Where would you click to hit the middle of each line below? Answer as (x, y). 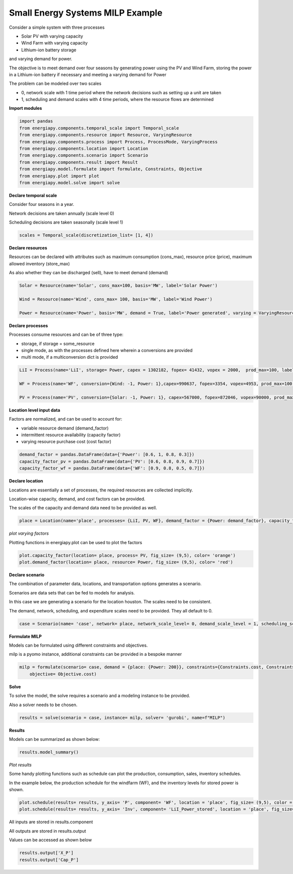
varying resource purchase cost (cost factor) (66, 442)
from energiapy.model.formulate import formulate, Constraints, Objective (111, 169)
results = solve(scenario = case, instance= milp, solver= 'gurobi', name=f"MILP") (122, 718)
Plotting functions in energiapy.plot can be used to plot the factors (76, 542)
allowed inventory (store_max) (40, 264)
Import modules (26, 108)
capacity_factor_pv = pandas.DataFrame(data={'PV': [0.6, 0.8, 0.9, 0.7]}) (112, 461)
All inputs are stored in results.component (51, 822)
